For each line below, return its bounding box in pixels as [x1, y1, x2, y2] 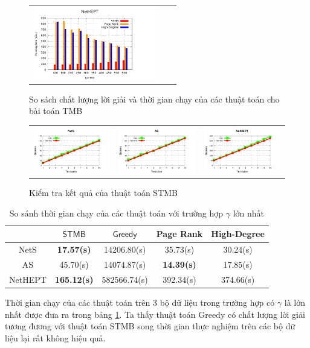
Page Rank [156, 227, 203, 240]
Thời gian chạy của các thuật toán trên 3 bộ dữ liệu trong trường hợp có [5, 296, 275, 309]
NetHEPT [9, 273, 47, 285]
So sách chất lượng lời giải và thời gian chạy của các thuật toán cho [29, 92, 280, 105]
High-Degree [211, 227, 265, 240]
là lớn [284, 296, 306, 309]
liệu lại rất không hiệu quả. [5, 331, 106, 344]
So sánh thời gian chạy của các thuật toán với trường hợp [9, 206, 224, 219]
